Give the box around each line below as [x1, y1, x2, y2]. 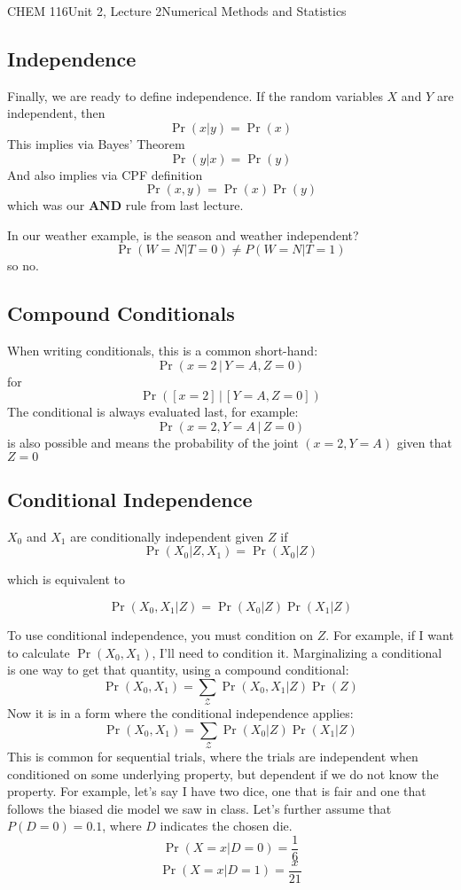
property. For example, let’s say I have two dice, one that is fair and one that [7, 782, 426, 800]
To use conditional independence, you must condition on [7, 625, 314, 644]
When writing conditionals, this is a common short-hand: [7, 341, 318, 360]
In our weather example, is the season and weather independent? [7, 225, 359, 244]
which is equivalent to [7, 570, 126, 589]
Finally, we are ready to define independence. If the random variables [7, 86, 383, 105]
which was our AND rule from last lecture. [7, 196, 244, 215]
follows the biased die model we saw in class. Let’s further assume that [7, 799, 392, 817]
